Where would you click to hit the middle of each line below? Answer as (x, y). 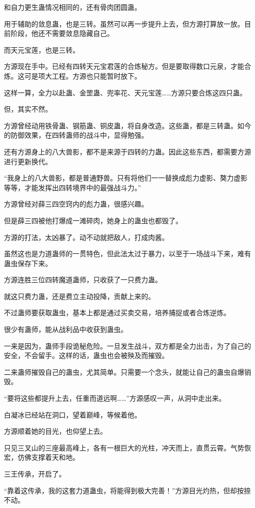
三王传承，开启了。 (35, 474)
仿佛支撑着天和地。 (48, 457)
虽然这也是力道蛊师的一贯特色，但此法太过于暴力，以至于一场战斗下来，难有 (127, 254)
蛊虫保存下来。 (28, 263)
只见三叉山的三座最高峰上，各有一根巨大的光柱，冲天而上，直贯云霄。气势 (124, 447)
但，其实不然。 (28, 109)
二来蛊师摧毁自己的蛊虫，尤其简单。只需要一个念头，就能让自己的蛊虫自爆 (124, 372)
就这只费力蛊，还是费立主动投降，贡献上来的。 (79, 296)
